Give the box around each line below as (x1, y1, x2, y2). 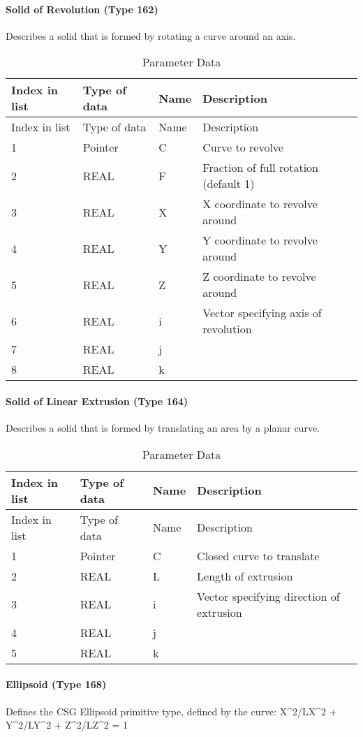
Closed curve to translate (197, 547, 320, 564)
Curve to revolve (202, 139, 283, 156)
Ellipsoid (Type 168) (6, 677, 107, 692)
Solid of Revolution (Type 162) (6, 1, 158, 16)
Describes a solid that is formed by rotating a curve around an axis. (6, 28, 296, 43)
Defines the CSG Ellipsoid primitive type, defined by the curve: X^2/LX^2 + (6, 703, 337, 718)
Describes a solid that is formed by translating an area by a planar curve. (6, 421, 320, 435)
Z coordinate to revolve (202, 268, 316, 285)
